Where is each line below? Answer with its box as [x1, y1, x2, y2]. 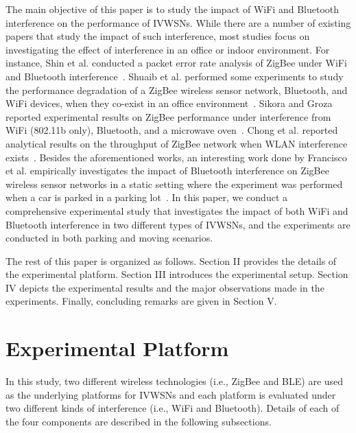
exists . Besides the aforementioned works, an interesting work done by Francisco [5, 150, 347, 164]
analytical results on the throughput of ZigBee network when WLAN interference [5, 136, 348, 150]
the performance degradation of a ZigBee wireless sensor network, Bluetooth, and [5, 82, 348, 97]
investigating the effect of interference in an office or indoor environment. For [5, 42, 330, 56]
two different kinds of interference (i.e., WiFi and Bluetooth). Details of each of [5, 401, 340, 415]
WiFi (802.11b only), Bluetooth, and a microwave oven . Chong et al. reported [5, 123, 338, 137]
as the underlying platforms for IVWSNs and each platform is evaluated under [5, 387, 336, 401]
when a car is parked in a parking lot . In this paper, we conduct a [5, 190, 287, 204]
